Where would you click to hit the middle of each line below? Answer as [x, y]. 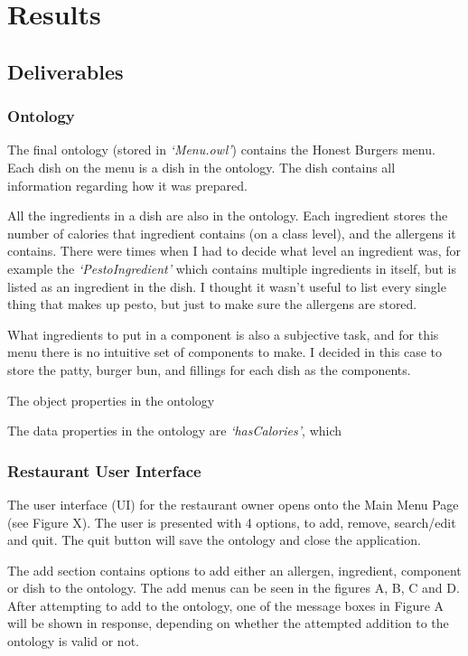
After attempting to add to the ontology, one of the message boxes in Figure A [226, 605]
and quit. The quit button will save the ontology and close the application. [214, 540]
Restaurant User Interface [104, 470]
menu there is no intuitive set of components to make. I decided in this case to [225, 352]
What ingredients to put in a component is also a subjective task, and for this [223, 334]
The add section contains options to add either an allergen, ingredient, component [234, 570]
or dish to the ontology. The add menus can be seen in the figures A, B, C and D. [234, 588]
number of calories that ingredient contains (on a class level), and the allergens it [232, 233]
